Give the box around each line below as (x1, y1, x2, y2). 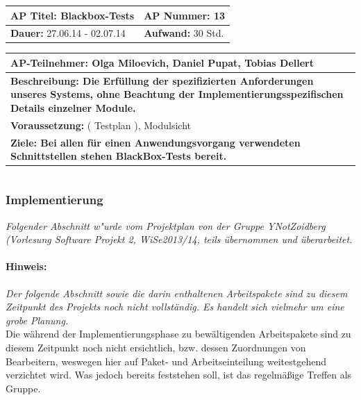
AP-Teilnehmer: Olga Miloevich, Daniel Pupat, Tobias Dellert (10, 55, 314, 69)
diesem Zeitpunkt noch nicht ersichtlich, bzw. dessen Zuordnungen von (6, 340, 306, 354)
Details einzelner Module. (10, 100, 136, 115)
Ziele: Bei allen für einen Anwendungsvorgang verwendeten (10, 135, 301, 149)
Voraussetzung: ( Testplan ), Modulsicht (10, 117, 191, 132)
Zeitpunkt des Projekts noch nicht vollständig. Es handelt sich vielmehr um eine (6, 299, 344, 314)
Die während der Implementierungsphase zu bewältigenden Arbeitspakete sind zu (6, 326, 351, 341)
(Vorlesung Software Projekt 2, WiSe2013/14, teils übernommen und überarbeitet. (6, 232, 353, 247)
